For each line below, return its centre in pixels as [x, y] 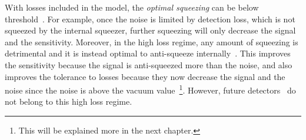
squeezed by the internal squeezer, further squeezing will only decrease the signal [150, 30]
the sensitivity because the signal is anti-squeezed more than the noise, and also [149, 64]
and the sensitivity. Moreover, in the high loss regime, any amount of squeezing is [152, 41]
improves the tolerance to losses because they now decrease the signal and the [145, 76]
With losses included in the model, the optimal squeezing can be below [132, 7]
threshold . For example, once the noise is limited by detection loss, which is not [150, 19]
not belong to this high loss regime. [69, 101]
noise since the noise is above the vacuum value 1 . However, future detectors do [150, 89]
